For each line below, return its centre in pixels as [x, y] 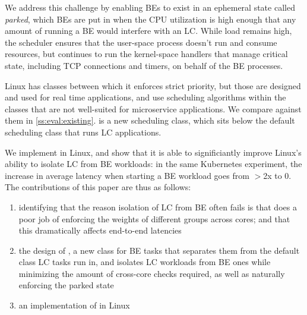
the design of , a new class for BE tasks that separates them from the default [159, 250]
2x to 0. [277, 175]
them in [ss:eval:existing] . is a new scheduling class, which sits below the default [150, 120]
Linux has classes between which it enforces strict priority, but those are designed [153, 85]
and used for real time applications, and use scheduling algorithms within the [145, 97]
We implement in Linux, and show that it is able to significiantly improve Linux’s [153, 152]
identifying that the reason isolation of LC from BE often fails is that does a [158, 207]
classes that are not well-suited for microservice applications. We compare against [153, 108]
